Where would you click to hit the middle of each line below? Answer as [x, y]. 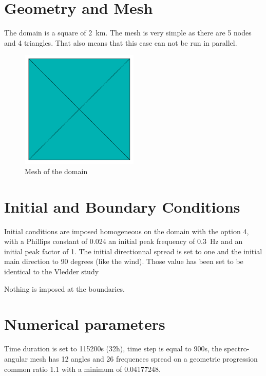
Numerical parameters [85, 324]
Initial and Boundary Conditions [122, 206]
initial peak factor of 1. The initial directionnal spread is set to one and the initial [133, 251]
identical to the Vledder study [52, 271]
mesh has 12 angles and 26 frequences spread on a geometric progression [144, 358]
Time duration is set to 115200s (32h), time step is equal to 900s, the [113, 349]
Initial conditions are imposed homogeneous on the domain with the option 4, [127, 231]
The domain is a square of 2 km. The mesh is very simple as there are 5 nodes [128, 33]
